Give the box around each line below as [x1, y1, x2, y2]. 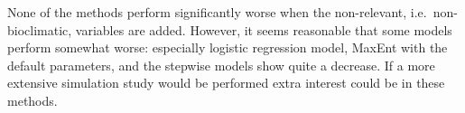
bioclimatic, [7, 20, 72, 39]
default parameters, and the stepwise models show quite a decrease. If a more [7, 55, 435, 74]
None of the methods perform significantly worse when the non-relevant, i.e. [7, 3, 427, 21]
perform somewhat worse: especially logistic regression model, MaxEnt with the [7, 38, 448, 57]
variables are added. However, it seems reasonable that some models [75, 20, 452, 39]
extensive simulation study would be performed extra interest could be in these [7, 73, 445, 92]
